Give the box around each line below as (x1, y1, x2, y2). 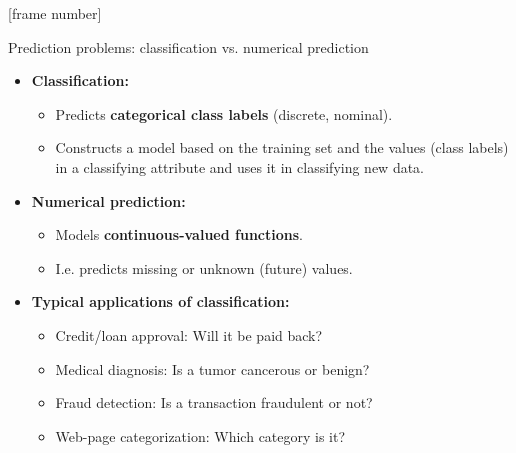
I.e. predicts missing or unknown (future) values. (55, 257, 353, 278)
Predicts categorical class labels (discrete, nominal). (55, 103, 393, 124)
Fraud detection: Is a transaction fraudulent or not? (55, 392, 373, 413)
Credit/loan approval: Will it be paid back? (55, 324, 323, 345)
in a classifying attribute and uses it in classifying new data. (55, 156, 425, 177)
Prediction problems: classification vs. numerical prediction (8, 36, 369, 57)
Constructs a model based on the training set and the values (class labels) (55, 137, 509, 158)
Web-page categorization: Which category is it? (55, 425, 346, 446)
